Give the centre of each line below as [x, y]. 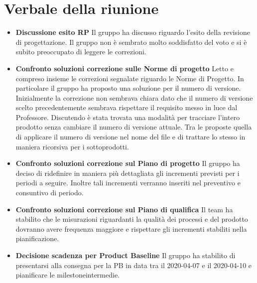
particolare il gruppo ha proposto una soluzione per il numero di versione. [128, 88]
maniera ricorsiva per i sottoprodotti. [72, 146]
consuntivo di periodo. [50, 193]
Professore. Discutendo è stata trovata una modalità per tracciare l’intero [128, 117]
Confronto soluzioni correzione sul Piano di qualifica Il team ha [124, 209]
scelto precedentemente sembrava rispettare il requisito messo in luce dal [127, 107]
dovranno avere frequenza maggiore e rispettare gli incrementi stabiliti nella [131, 228]
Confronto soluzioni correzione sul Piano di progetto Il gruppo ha [128, 163]
